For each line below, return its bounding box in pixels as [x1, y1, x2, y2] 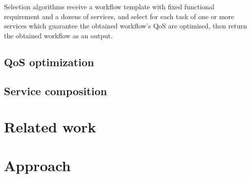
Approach [4, 155, 71, 175]
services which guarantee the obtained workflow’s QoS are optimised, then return [4, 21, 247, 31]
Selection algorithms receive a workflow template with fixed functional [4, 1, 214, 11]
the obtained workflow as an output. [4, 30, 113, 40]
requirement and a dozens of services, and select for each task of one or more [4, 11, 234, 21]
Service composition [4, 83, 107, 98]
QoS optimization [4, 54, 94, 69]
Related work [4, 117, 96, 137]
